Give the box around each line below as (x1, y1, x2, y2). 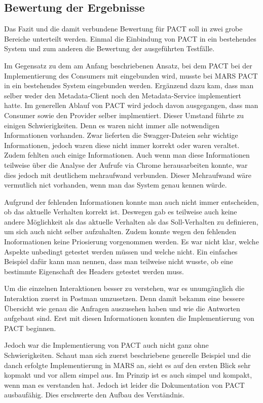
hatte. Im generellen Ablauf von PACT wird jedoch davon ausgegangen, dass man (4, 100, 258, 111)
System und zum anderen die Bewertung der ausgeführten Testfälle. (4, 43, 215, 54)
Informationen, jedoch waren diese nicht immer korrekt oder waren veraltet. (4, 139, 240, 150)
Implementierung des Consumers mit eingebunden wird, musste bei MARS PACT (4, 70, 258, 81)
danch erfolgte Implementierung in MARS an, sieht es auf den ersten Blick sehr (4, 359, 251, 370)
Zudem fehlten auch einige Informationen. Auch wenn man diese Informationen (4, 150, 250, 160)
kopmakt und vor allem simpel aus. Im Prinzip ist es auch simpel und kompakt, (4, 370, 252, 380)
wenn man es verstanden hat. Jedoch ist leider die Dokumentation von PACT (4, 379, 245, 390)
